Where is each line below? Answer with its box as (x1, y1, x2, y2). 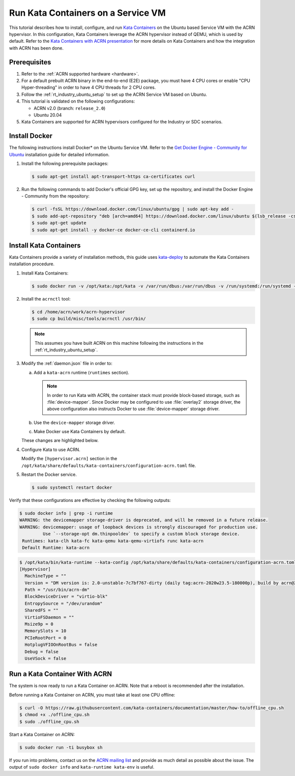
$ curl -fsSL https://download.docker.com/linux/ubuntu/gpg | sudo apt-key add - (31, 206, 235, 212)
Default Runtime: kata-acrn (22, 545, 90, 550)
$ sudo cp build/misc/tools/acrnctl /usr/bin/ (31, 316, 146, 322)
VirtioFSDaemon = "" (25, 614, 74, 620)
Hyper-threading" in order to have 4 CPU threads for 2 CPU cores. (21, 84, 156, 90)
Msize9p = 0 (25, 621, 54, 627)
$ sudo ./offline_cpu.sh (19, 719, 80, 724)
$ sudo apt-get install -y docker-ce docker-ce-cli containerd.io (31, 227, 195, 233)
